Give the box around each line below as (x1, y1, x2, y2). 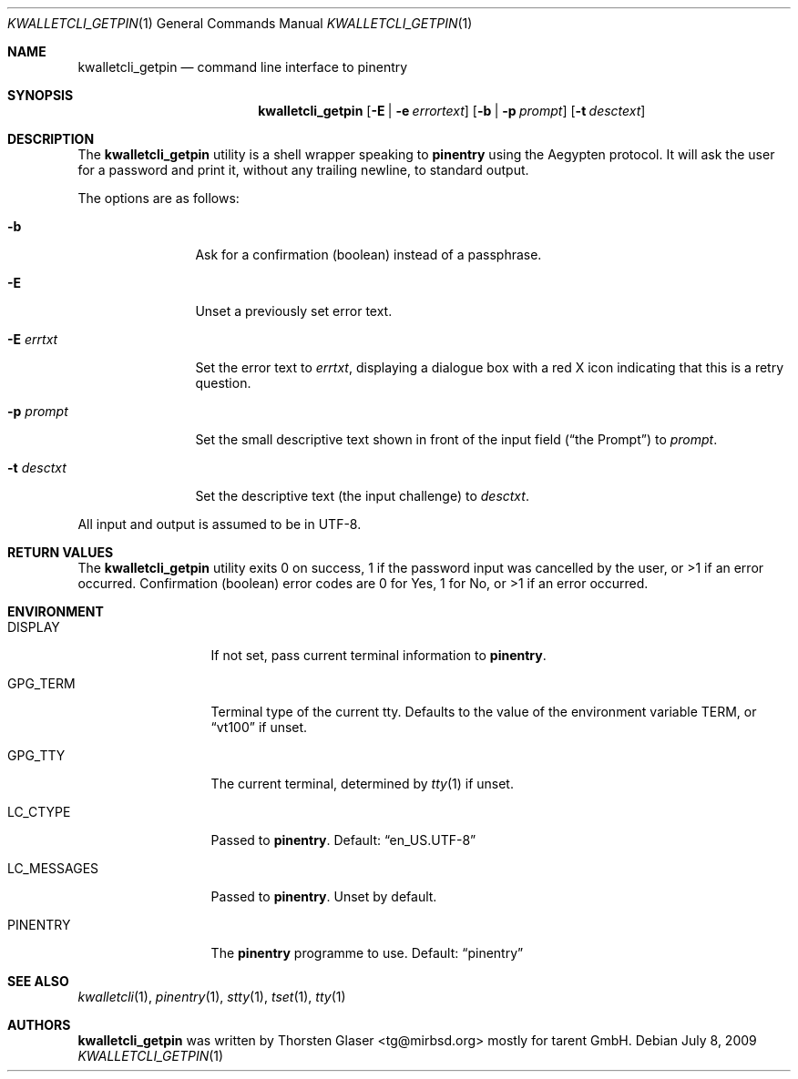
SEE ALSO (7, 973, 69, 989)
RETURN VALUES (7, 545, 114, 560)
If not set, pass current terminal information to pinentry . (210, 647, 547, 663)
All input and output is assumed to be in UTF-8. (77, 516, 362, 532)
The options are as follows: (77, 190, 240, 206)
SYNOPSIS (7, 87, 74, 103)
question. (195, 375, 251, 391)
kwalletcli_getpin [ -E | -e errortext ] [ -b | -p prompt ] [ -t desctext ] (258, 103, 646, 118)
